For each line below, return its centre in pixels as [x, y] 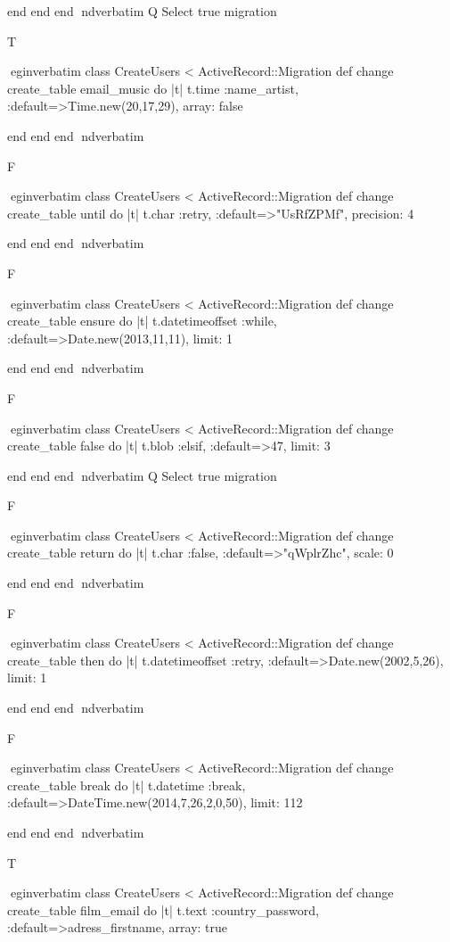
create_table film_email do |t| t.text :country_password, [163, 909]
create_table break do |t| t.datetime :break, [127, 785]
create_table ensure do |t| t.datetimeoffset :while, [142, 321]
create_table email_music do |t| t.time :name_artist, [153, 88]
